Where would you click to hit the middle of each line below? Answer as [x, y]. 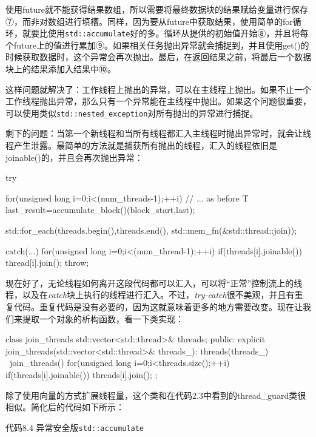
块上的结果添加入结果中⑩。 [61, 69]
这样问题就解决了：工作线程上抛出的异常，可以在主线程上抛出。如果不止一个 [158, 89]
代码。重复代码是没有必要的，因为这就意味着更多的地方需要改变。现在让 [158, 307]
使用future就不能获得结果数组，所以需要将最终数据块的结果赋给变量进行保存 [157, 9]
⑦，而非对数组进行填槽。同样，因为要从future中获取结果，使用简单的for [149, 21]
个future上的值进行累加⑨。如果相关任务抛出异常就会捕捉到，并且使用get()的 [157, 45]
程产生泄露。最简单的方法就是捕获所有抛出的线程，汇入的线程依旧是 [141, 145]
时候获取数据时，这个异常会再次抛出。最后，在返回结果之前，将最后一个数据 [158, 57]
